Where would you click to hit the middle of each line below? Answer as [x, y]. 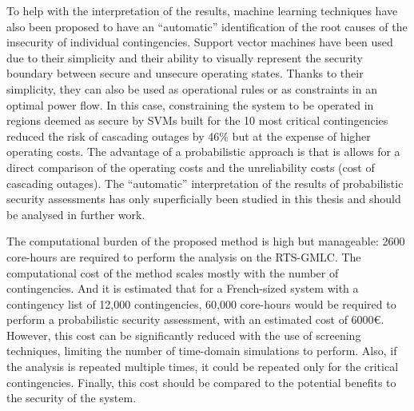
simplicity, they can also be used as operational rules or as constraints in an [192, 88]
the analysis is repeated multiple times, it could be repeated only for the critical [203, 367]
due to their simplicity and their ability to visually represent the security [185, 57]
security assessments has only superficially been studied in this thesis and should [204, 199]
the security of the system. [72, 398]
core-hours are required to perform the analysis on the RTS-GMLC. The [184, 256]
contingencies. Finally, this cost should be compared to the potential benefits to [201, 382]
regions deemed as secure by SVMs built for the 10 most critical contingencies [197, 120]
